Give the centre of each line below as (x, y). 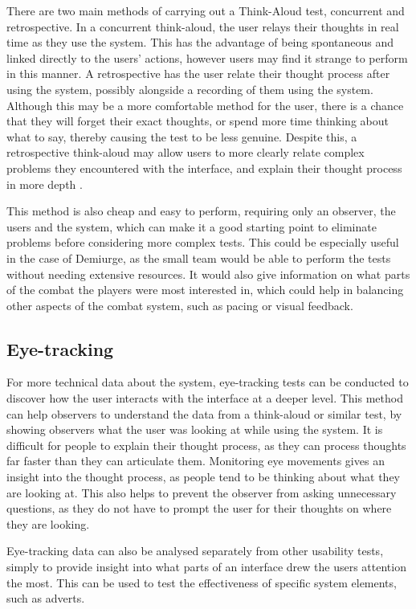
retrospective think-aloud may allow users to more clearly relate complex (186, 152)
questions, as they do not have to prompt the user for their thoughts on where (199, 508)
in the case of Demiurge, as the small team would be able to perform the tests (199, 257)
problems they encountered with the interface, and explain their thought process (204, 168)
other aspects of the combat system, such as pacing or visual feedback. (180, 305)
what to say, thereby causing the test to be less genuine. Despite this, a (182, 136)
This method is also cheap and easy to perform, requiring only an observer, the (201, 211)
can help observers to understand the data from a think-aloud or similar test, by (204, 413)
